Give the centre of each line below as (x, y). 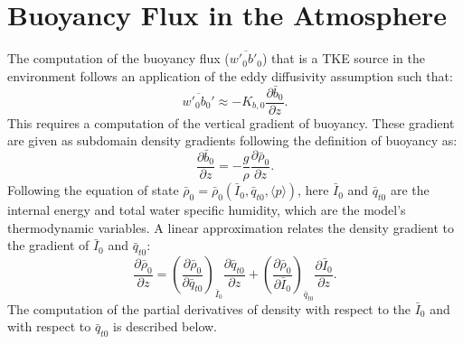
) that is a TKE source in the (343, 58)
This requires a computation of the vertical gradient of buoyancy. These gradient (231, 122)
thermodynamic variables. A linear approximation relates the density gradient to (231, 227)
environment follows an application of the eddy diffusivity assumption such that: (230, 75)
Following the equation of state (93, 190)
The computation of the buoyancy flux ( (118, 58)
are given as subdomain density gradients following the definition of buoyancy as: (232, 140)
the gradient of (48, 245)
